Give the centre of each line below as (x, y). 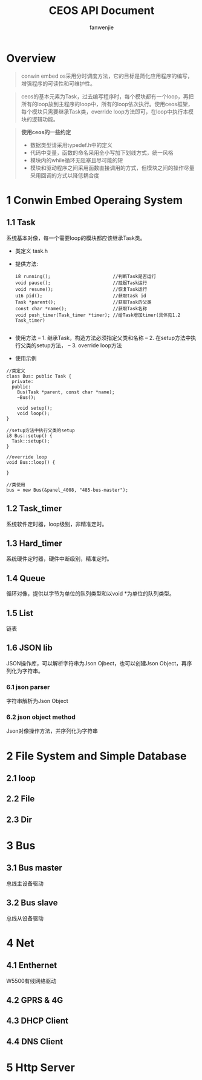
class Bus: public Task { (39, 376)
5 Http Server (41, 1068)
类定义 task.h (31, 251)
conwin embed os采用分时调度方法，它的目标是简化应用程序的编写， (107, 76)
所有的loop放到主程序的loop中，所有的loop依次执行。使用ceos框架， (107, 104)
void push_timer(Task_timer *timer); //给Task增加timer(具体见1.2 (98, 315)
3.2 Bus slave (32, 903)
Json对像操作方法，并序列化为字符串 (52, 731)
